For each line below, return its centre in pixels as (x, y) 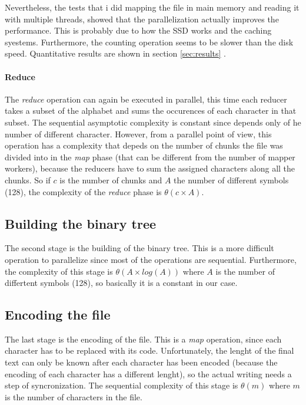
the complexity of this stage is (59, 271)
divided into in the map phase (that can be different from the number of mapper (150, 157)
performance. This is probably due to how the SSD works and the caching (138, 30)
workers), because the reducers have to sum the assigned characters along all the (150, 168)
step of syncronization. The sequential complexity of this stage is (122, 385)
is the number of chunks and (111, 180)
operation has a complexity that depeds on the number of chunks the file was (144, 145)
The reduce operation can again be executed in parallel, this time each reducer (146, 99)
